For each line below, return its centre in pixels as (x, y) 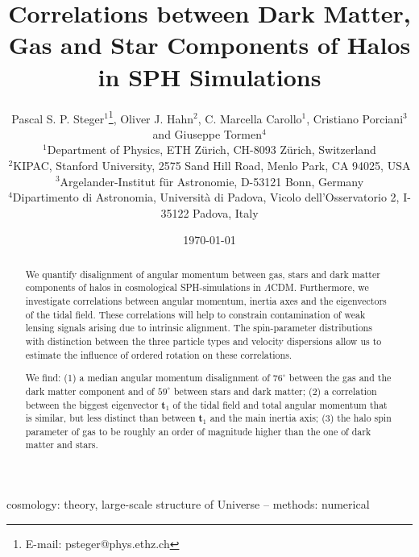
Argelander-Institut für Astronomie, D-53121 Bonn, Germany (212, 181)
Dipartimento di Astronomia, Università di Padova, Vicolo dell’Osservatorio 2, (206, 197)
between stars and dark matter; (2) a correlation (275, 391)
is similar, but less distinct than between (110, 418)
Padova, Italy (226, 212)
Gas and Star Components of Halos (209, 45)
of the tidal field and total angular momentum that (280, 404)
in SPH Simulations (209, 76)
